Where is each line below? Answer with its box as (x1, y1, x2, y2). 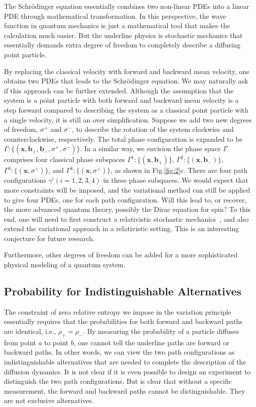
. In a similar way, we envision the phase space (80, 143, 221, 154)
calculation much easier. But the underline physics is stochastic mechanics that (4, 30, 243, 40)
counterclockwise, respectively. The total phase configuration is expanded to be (4, 133, 243, 144)
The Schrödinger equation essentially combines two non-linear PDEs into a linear (4, 1, 250, 11)
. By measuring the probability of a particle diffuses (83, 326, 239, 336)
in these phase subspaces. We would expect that (103, 175, 249, 185)
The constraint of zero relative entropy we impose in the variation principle (4, 306, 231, 317)
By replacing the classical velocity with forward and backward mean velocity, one (4, 66, 250, 76)
